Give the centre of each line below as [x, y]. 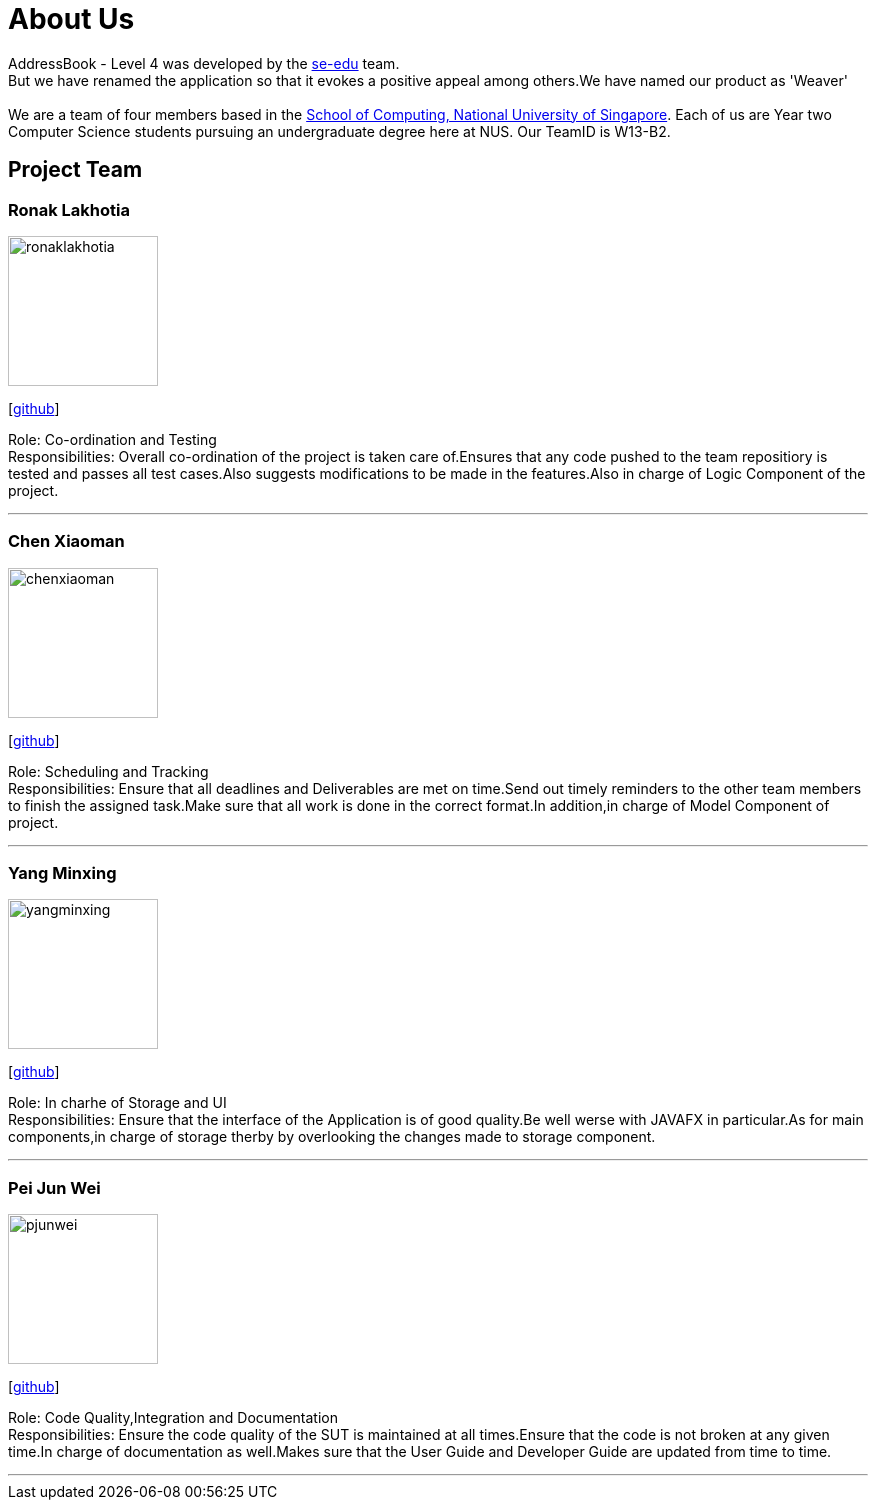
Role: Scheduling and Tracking [108, 771]
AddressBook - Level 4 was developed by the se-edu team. [204, 63]
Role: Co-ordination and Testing [112, 439]
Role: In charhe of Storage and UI [117, 1103]
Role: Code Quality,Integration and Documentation [173, 1418]
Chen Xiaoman [66, 541]
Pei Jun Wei [54, 1187]
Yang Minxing [62, 873]
